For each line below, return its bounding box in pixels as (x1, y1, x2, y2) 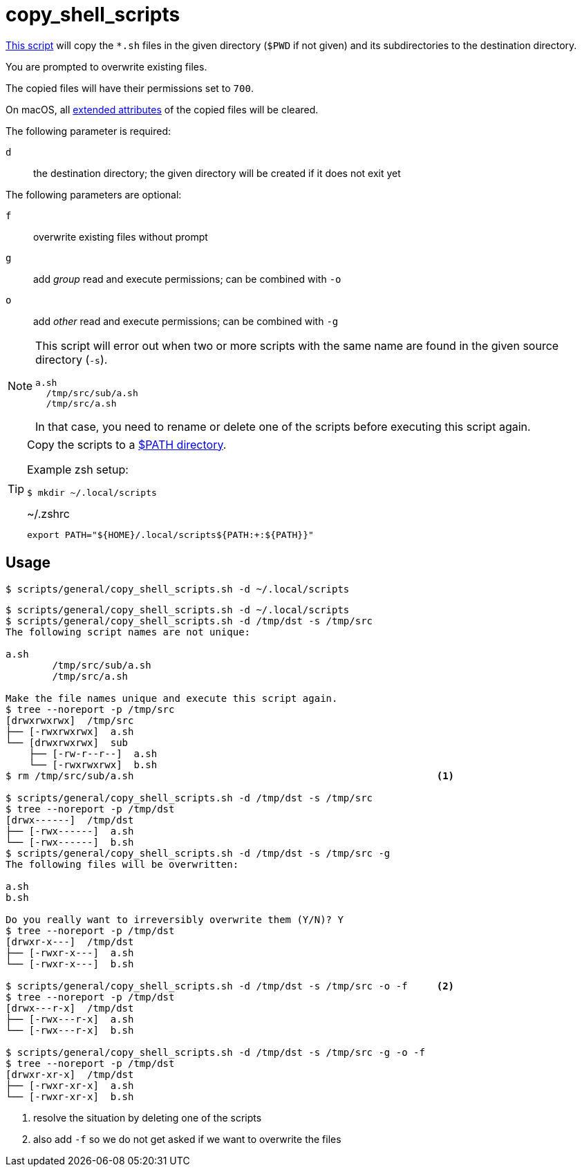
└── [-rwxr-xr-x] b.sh (6, 1090, 134, 1102)
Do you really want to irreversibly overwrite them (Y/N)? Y (6, 913, 344, 925)
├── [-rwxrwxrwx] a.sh (6, 725, 134, 737)
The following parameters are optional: (6, 188, 182, 201)
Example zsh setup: (27, 462, 129, 476)
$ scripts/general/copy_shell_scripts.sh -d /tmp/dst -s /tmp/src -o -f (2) (6, 980, 455, 992)
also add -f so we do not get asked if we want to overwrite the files (33, 1133, 341, 1145)
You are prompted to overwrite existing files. (6, 60, 207, 73)
